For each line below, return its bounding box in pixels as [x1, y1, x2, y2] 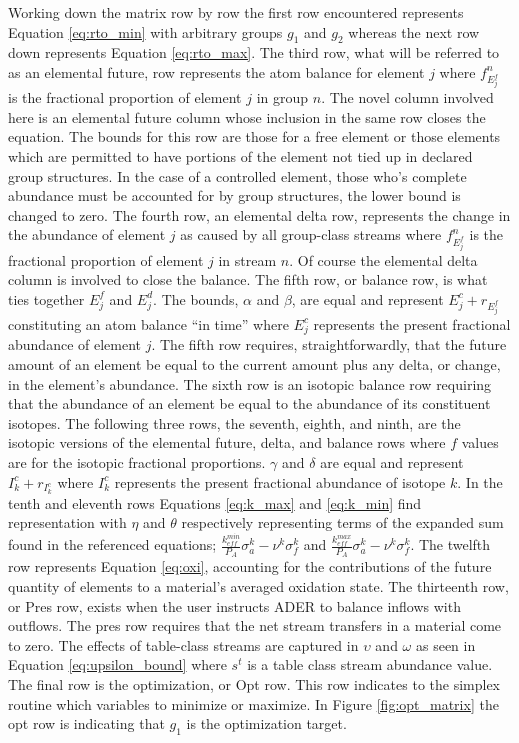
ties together [8, 288, 85, 309]
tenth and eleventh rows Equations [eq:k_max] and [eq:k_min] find [8, 492, 422, 513]
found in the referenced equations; [8, 534, 217, 555]
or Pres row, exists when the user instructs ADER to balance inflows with [8, 595, 461, 616]
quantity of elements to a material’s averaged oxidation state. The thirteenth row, [8, 576, 509, 597]
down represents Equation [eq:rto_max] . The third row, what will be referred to [8, 42, 500, 63]
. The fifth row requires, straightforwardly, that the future [151, 334, 507, 355]
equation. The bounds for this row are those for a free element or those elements [8, 126, 501, 147]
